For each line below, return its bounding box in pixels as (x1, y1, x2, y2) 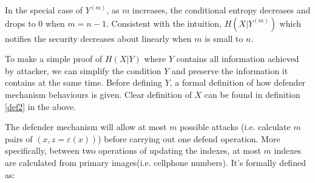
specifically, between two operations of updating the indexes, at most (5, 144, 261, 157)
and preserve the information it (172, 64, 288, 77)
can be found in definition (204, 88, 300, 100)
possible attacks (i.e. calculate (180, 120, 291, 133)
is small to (205, 32, 243, 44)
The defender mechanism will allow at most (5, 120, 167, 133)
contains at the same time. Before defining (5, 76, 162, 89)
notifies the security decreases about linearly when (5, 32, 192, 44)
